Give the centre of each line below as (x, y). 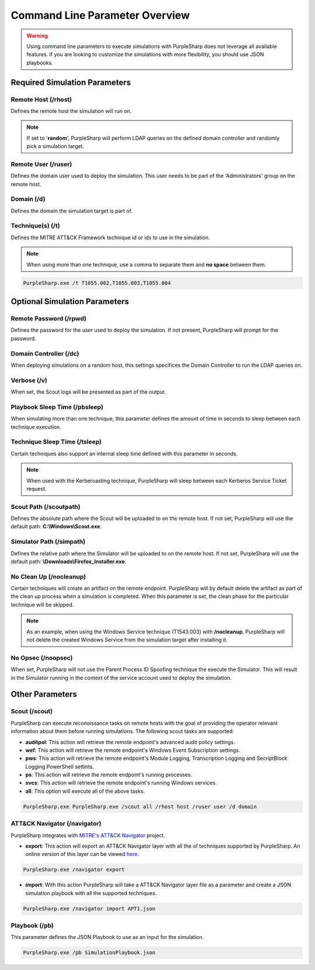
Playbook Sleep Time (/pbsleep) (57, 407)
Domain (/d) (28, 199)
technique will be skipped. (42, 604)
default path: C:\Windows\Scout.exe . (56, 527)
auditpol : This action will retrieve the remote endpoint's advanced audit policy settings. (130, 742)
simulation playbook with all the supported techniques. (91, 893)
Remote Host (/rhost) (41, 99)
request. (36, 489)
